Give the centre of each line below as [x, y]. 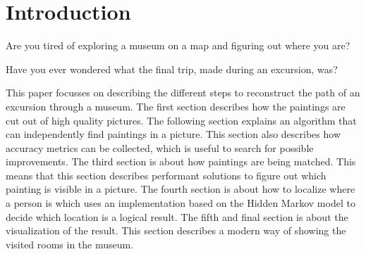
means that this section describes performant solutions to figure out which [166, 175]
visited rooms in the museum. [70, 244]
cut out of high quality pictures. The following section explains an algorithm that [181, 120]
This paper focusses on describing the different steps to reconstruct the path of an [183, 93]
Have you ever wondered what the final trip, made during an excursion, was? [172, 69]
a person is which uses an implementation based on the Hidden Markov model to [181, 203]
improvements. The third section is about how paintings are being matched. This [181, 161]
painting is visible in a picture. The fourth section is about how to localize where [181, 189]
